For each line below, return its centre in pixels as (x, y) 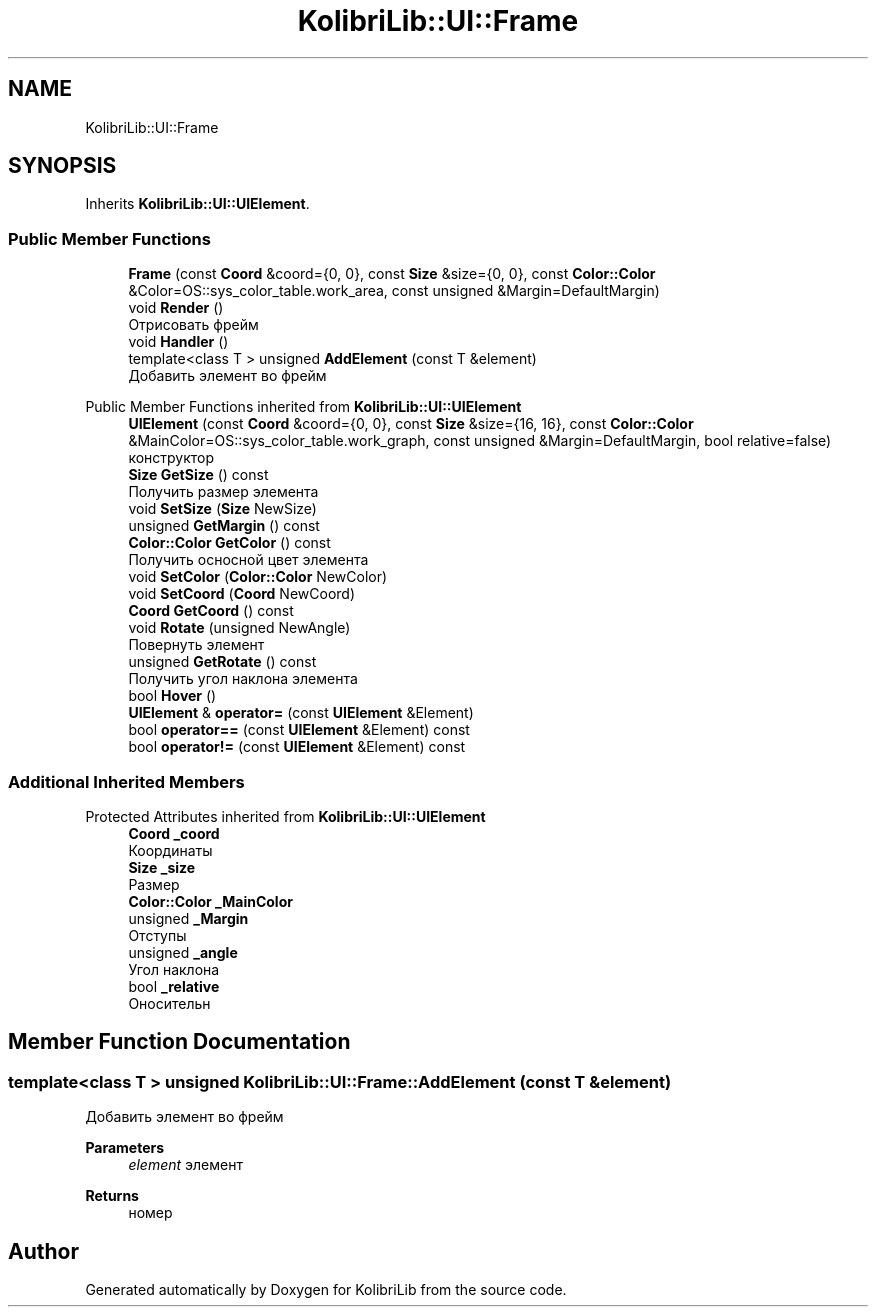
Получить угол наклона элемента (243, 679)
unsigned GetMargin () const (224, 526)
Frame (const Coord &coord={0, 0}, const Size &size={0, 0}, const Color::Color (392, 274)
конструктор (171, 458)
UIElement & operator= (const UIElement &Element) (301, 713)
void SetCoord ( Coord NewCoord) (241, 594)
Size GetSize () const (198, 475)
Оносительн (169, 1003)
